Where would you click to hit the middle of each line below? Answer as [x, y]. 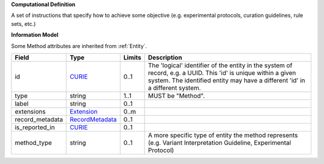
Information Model [35, 35]
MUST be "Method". [176, 96]
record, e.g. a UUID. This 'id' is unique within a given [222, 73]
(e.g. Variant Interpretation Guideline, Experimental [219, 142]
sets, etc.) [23, 23]
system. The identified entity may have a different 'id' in [226, 80]
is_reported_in [35, 127]
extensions [30, 111]
